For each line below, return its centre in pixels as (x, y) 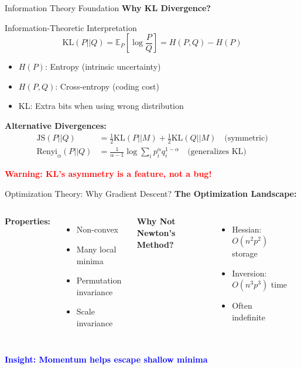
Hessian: (247, 229)
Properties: (28, 221)
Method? (155, 244)
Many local (96, 249)
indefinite (249, 317)
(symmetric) (246, 139)
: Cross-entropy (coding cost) (107, 86)
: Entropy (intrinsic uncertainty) (103, 66)
